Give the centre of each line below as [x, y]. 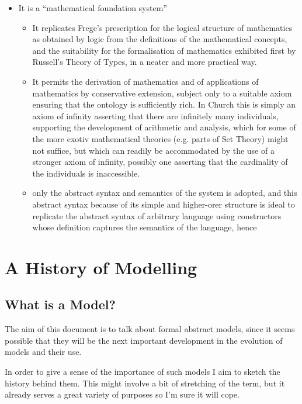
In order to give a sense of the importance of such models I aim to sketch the [143, 372]
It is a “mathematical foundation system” [93, 8]
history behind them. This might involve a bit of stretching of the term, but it [145, 383]
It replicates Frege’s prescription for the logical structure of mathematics [162, 27]
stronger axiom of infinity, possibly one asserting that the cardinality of [160, 162]
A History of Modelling [101, 267]
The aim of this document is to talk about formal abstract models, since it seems [150, 329]
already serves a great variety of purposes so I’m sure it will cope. [122, 394]
